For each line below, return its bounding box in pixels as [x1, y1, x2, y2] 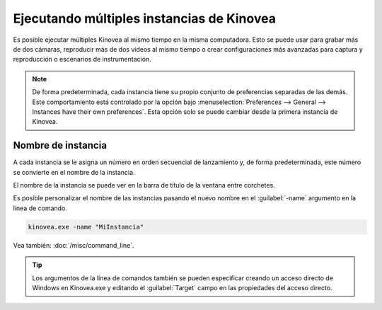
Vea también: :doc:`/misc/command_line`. [13, 241, 134, 249]
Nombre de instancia [13, 139, 108, 151]
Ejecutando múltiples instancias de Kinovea [13, 11, 276, 26]
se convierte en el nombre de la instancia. [13, 168, 135, 176]
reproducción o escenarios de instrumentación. [13, 55, 151, 64]
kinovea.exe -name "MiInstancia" [28, 223, 144, 231]
